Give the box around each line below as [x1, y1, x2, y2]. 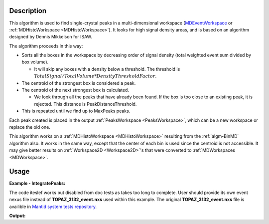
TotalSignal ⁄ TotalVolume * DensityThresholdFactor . [34, 73, 157, 79]
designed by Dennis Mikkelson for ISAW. [9, 34, 92, 40]
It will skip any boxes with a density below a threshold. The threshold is [34, 66, 180, 72]
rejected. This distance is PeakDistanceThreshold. [34, 101, 137, 107]
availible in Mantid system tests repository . [9, 204, 97, 210]
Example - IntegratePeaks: [9, 180, 66, 187]
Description [9, 6, 47, 15]
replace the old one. [9, 124, 51, 130]
